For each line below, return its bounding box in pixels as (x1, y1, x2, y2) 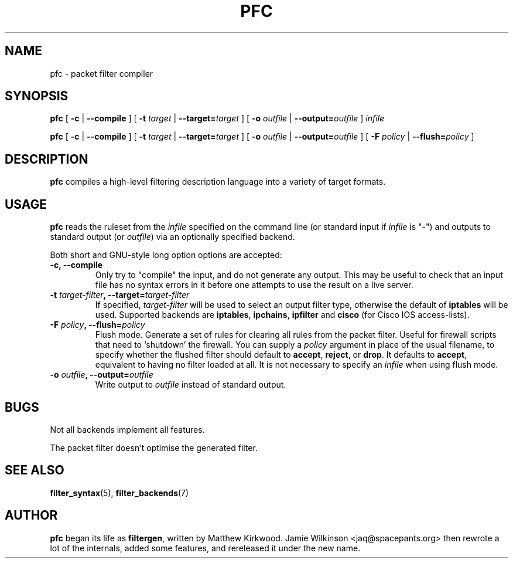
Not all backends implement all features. (50, 424, 205, 435)
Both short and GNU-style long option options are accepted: (50, 250, 282, 260)
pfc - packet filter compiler (50, 68, 153, 79)
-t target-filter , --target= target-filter (50, 290, 190, 300)
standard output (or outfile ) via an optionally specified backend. (50, 232, 295, 242)
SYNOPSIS (5, 89, 69, 104)
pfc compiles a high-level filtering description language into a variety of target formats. (50, 177, 386, 187)
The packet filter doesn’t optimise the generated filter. (50, 442, 258, 453)
